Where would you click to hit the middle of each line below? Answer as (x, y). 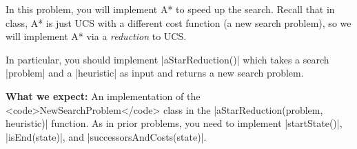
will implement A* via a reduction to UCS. (96, 36)
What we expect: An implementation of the (103, 96)
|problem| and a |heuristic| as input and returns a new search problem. (155, 73)
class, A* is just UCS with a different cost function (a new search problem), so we (178, 22)
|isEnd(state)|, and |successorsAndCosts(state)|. (106, 136)
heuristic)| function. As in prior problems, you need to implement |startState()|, (174, 123)
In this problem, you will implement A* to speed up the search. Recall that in (170, 9)
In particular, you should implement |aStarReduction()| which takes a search (167, 59)
